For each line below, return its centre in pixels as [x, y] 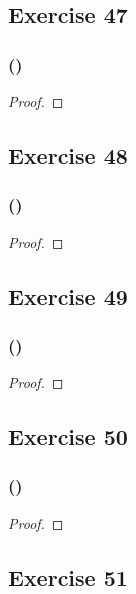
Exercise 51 [68, 576]
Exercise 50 [68, 436]
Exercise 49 [68, 295]
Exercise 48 [68, 154]
